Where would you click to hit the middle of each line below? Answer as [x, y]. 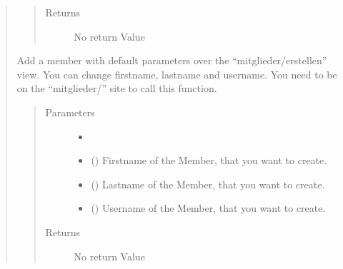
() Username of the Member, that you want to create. [208, 208]
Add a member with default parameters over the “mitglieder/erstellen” [172, 60]
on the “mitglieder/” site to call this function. [117, 88]
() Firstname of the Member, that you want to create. [209, 160]
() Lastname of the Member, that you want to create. [208, 184]
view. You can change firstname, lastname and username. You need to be [177, 74]
